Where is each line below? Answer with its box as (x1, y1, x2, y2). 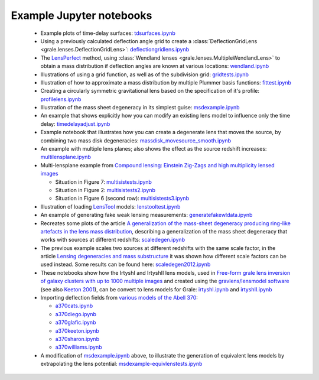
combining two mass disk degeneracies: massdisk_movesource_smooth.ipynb (40, 137, 232, 144)
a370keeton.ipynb (55, 327, 100, 334)
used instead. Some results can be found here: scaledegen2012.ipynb (40, 261, 211, 268)
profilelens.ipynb (40, 95, 82, 103)
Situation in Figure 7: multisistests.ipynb (55, 178, 152, 186)
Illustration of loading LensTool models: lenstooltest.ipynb (40, 203, 181, 210)
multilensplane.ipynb (40, 154, 92, 161)
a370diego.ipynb (55, 310, 97, 317)
